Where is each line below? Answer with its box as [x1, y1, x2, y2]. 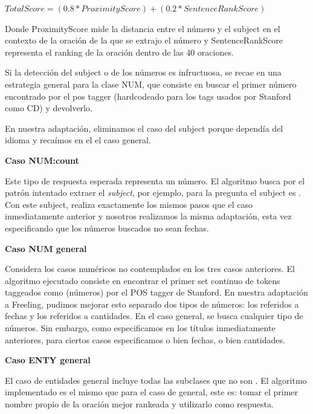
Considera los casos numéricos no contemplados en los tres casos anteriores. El [5, 262, 295, 275]
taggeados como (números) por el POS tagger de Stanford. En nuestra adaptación [5, 286, 308, 299]
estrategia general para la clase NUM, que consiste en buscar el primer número [5, 77, 297, 90]
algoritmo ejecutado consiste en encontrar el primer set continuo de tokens [5, 274, 280, 286]
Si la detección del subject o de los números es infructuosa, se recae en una [5, 66, 282, 79]
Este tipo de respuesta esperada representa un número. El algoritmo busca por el [5, 174, 305, 187]
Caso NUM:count [5, 154, 79, 166]
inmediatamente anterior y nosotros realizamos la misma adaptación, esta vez [5, 210, 292, 222]
